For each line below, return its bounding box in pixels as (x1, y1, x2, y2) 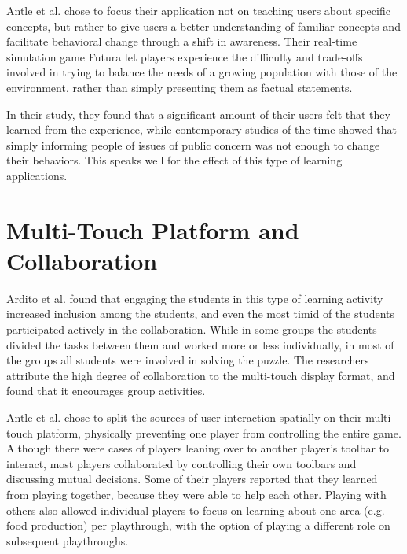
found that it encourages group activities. (6, 382, 206, 399)
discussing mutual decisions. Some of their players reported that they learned (6, 471, 378, 487)
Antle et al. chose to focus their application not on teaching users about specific (6, 2, 390, 18)
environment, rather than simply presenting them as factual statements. (6, 79, 353, 95)
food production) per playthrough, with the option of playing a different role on (6, 517, 390, 534)
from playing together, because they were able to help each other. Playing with (6, 486, 387, 502)
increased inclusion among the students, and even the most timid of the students (6, 305, 395, 322)
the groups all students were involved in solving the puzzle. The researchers (6, 352, 369, 368)
